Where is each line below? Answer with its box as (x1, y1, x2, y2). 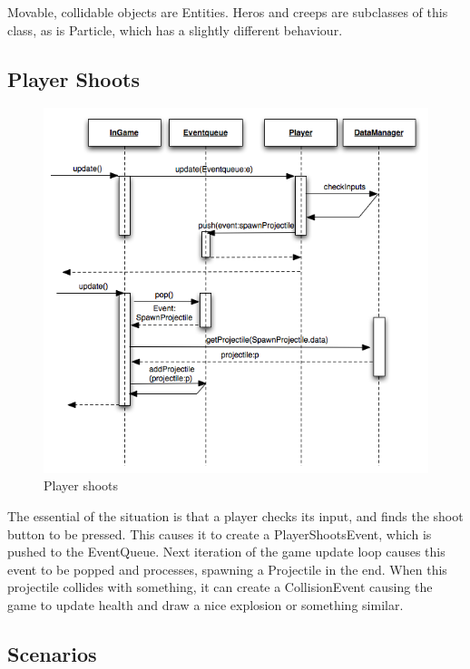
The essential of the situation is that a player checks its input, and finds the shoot (7, 506, 464, 525)
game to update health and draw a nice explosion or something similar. (7, 595, 404, 614)
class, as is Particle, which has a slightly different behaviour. (7, 20, 343, 39)
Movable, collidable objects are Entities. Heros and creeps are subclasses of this (7, 3, 448, 21)
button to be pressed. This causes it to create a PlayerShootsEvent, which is (7, 524, 432, 543)
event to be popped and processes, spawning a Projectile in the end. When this (7, 559, 447, 578)
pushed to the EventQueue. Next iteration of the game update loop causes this (7, 542, 446, 561)
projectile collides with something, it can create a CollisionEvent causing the (7, 577, 433, 596)
